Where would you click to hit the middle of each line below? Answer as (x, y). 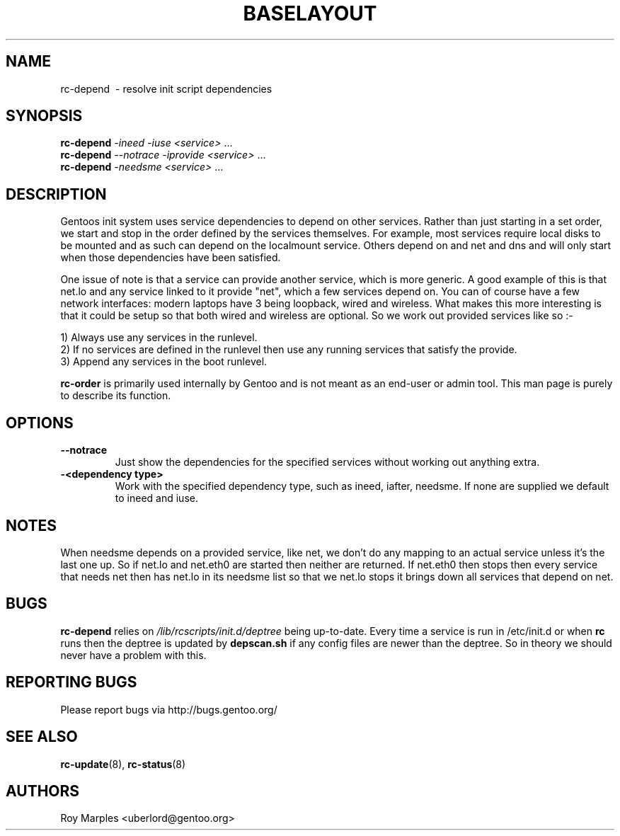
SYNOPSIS (44, 116)
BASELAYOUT (310, 13)
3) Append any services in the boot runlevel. (164, 362)
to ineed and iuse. (156, 498)
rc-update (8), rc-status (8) (123, 764)
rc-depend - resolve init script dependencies (166, 88)
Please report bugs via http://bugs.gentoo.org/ (169, 709)
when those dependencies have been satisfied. (171, 258)
